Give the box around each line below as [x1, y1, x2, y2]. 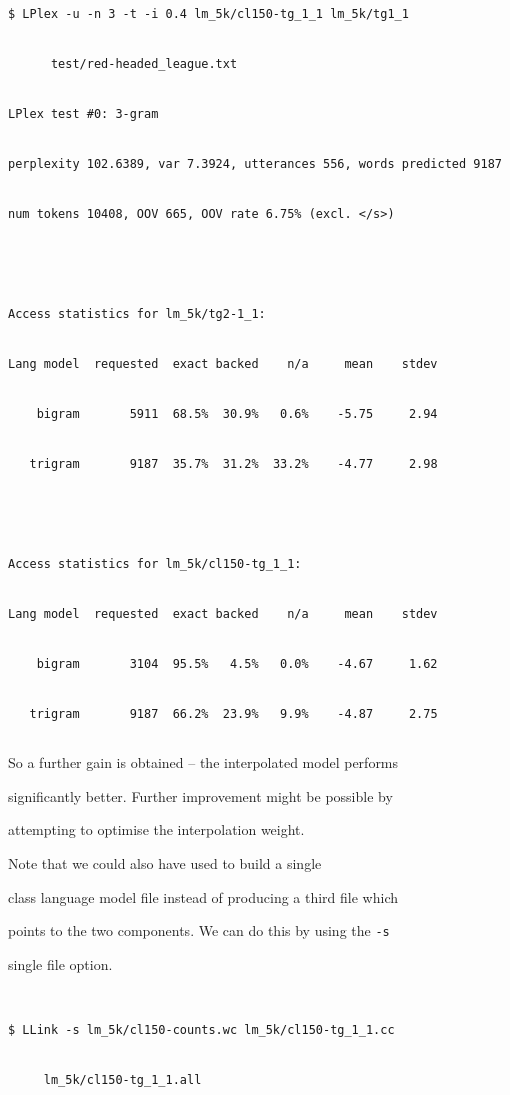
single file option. [8, 953, 113, 974]
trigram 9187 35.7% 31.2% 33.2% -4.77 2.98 [29, 457, 438, 472]
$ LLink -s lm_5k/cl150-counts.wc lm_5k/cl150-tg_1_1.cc [8, 1022, 395, 1037]
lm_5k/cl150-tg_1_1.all [43, 1072, 202, 1087]
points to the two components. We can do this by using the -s [8, 920, 390, 941]
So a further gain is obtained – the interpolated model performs [8, 752, 399, 773]
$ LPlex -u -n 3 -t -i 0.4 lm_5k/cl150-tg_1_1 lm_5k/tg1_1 [8, 7, 409, 22]
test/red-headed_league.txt [50, 57, 238, 72]
